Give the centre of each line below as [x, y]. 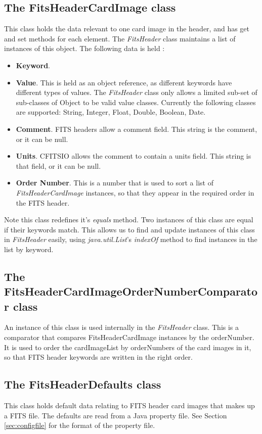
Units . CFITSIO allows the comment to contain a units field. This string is [134, 156]
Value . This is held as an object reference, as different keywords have [124, 82]
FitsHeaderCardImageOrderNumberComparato [131, 291]
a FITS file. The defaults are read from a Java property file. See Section [116, 415]
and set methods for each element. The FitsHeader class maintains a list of [120, 38]
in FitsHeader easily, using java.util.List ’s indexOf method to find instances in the [131, 239]
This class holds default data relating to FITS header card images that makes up [129, 405]
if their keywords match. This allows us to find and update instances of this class [129, 229]
